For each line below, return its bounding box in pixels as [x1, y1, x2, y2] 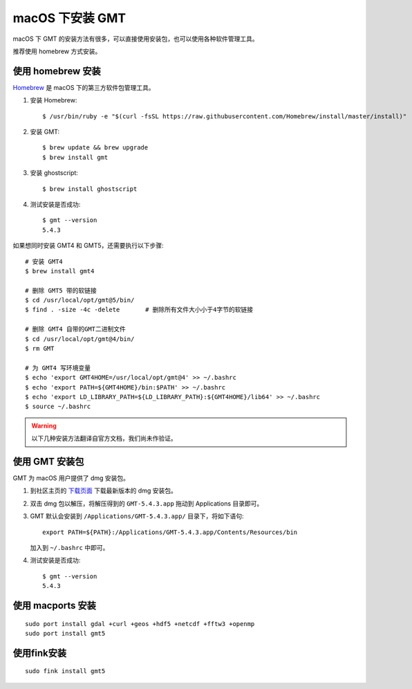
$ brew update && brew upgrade [42, 144, 149, 151]
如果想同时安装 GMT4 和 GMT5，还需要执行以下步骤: [12, 241, 164, 250]
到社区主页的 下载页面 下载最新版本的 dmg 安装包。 [30, 486, 178, 495]
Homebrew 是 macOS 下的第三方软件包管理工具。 [12, 83, 155, 91]
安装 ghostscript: [30, 169, 79, 177]
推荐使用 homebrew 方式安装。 [12, 47, 102, 55]
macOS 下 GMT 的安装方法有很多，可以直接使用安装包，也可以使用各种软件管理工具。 [12, 35, 259, 43]
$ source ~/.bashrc [25, 403, 91, 411]
